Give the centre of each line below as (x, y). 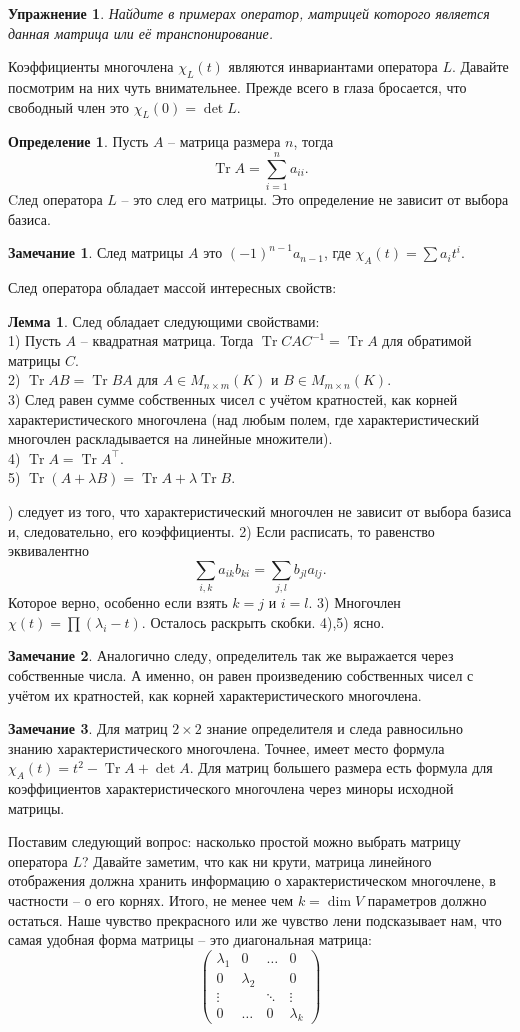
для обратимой (427, 340)
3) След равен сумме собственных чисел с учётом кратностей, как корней (233, 399)
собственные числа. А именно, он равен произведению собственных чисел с (241, 674)
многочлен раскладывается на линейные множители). (170, 438)
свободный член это (68, 106)
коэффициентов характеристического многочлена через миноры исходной (231, 788)
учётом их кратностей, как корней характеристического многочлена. (215, 694)
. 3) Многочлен (354, 602)
